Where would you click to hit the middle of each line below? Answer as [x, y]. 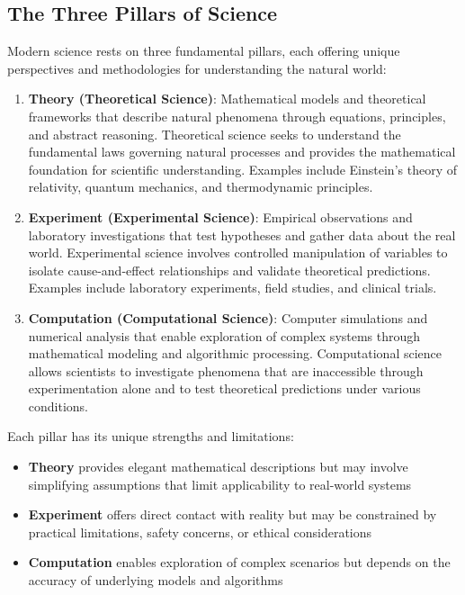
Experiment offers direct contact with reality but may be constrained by [232, 514]
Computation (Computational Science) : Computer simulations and [228, 317]
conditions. [58, 406]
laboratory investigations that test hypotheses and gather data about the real [242, 234]
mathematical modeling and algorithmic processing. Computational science [235, 353]
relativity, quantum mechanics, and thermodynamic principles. [201, 187]
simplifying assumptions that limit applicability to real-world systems [220, 484]
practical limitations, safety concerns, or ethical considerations [200, 532]
